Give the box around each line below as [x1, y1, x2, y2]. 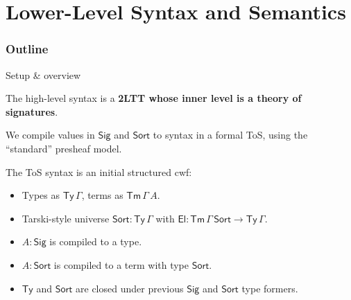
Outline [6, 40, 49, 58]
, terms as [81, 188, 123, 202]
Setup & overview [6, 67, 81, 82]
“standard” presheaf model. [6, 141, 122, 155]
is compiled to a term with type [53, 257, 189, 272]
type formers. [241, 281, 298, 295]
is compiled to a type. [49, 234, 142, 249]
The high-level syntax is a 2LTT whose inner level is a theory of [6, 91, 302, 105]
